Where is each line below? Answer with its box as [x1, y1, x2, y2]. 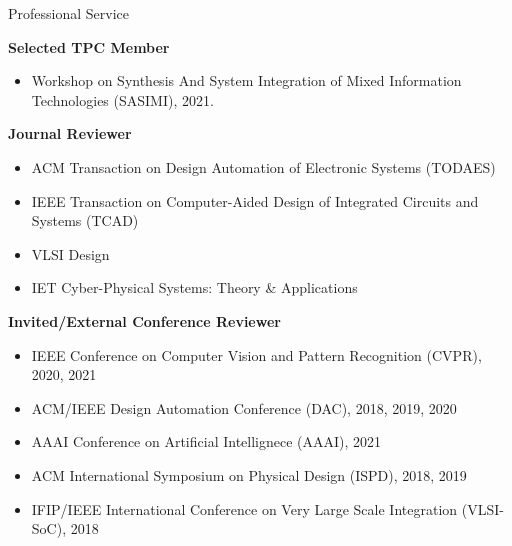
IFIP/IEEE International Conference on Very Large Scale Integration [31, 498, 458, 519]
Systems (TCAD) [31, 210, 139, 231]
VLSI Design [31, 243, 110, 264]
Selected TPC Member [8, 36, 170, 57]
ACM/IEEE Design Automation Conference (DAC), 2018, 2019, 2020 [31, 397, 457, 418]
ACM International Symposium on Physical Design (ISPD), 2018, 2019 [31, 464, 467, 485]
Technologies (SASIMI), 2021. [31, 89, 214, 110]
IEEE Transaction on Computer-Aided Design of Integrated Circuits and [31, 190, 479, 211]
